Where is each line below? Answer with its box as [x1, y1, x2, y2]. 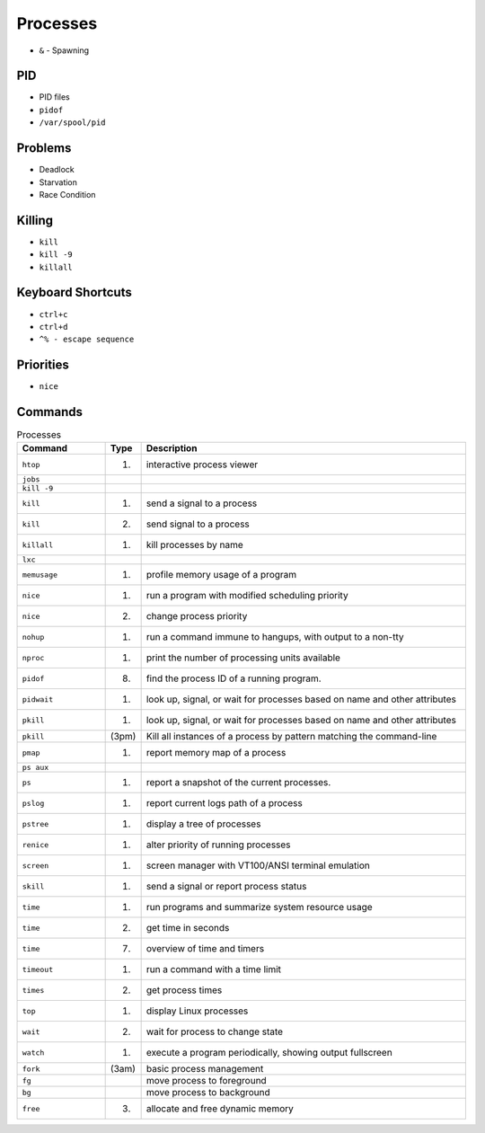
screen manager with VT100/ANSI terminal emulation [145, 859, 370, 872]
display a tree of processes [145, 818, 261, 830]
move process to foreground [145, 1075, 267, 1087]
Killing [16, 212, 54, 228]
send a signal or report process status [145, 881, 307, 893]
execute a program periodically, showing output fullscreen [145, 1047, 392, 1059]
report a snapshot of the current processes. [145, 776, 331, 789]
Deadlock [39, 164, 75, 175]
